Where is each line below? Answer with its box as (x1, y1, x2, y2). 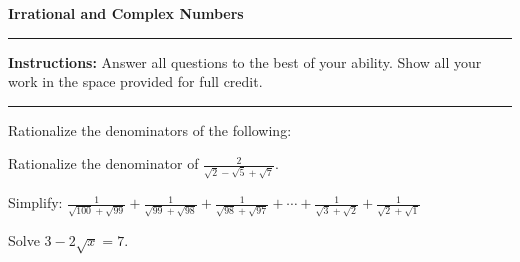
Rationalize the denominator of (8, 153, 199, 174)
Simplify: (8, 192, 63, 213)
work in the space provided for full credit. (8, 71, 263, 92)
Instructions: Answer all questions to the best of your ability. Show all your (8, 51, 482, 72)
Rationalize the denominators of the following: (8, 119, 292, 140)
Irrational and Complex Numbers (8, 3, 244, 23)
